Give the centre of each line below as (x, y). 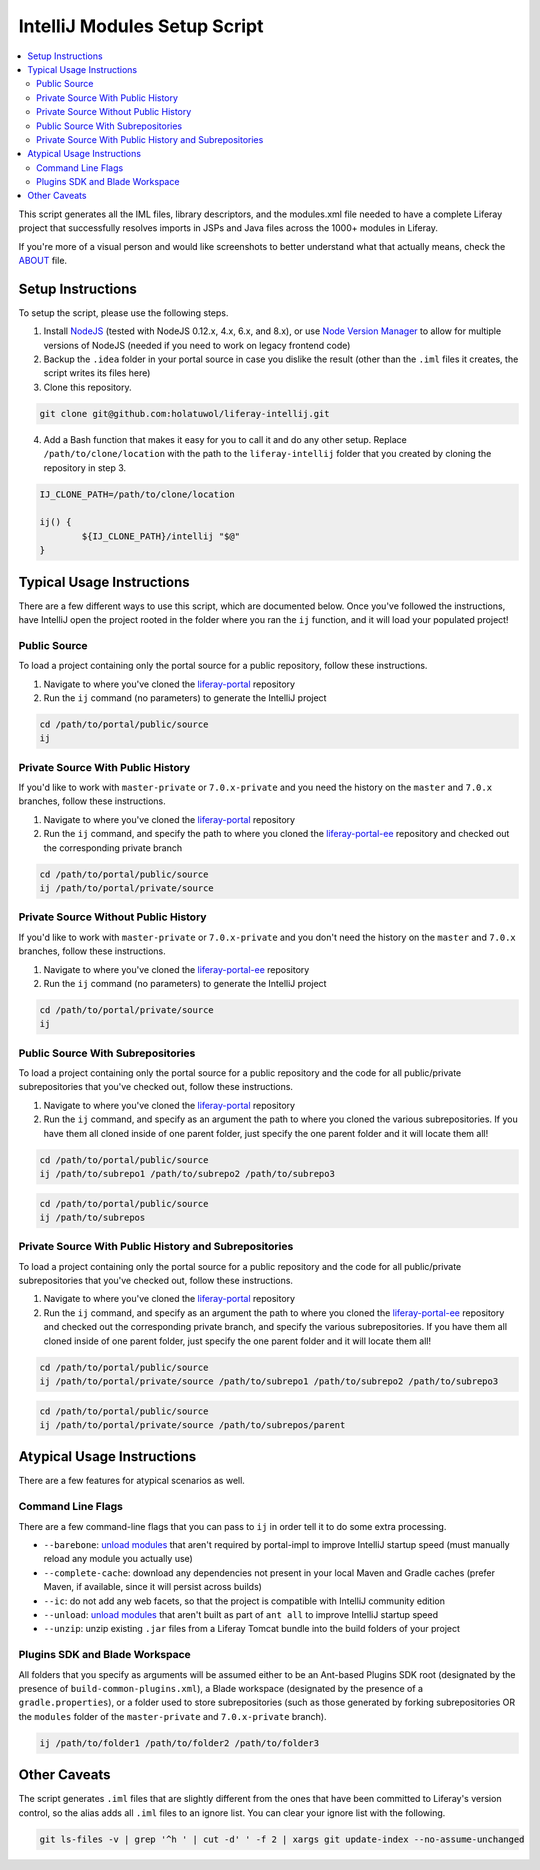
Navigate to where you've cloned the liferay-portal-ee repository (176, 969)
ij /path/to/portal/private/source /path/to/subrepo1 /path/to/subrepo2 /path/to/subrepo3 (269, 1381)
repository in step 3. (85, 467)
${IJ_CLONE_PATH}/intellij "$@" (160, 536)
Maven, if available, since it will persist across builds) (152, 1587)
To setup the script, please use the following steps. (123, 312)
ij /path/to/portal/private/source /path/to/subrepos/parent (192, 1424)
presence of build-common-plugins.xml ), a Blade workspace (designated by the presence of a (221, 1688)
